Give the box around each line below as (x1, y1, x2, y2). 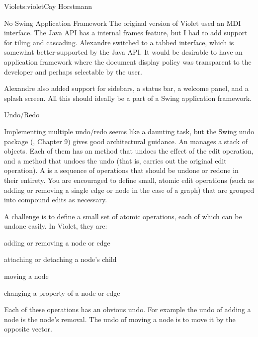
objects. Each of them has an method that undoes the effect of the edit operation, (4, 146, 254, 156)
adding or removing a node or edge (4, 237, 110, 248)
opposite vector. (4, 324, 52, 334)
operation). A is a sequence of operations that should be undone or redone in (4, 165, 239, 175)
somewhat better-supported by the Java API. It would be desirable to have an (4, 47, 243, 57)
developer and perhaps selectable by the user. (4, 66, 143, 77)
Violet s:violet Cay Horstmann (4, 1, 92, 11)
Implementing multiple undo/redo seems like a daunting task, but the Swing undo (4, 126, 255, 136)
